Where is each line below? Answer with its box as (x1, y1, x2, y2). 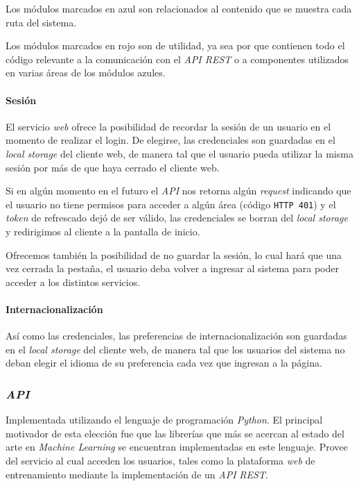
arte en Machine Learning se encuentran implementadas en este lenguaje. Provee (6, 439, 348, 454)
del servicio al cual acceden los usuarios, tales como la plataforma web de (6, 453, 315, 467)
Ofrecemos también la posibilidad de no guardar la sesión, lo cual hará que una (6, 247, 342, 262)
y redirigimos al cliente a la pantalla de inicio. (6, 224, 200, 238)
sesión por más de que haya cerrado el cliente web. (6, 160, 220, 174)
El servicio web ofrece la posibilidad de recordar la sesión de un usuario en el (6, 119, 331, 133)
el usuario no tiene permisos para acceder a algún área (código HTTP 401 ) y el (6, 196, 336, 211)
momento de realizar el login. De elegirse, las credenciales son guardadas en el (6, 133, 335, 147)
